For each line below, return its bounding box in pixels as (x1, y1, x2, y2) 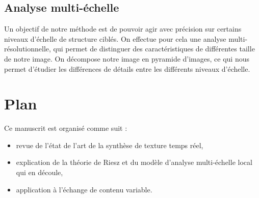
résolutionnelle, (4, 43, 51, 54)
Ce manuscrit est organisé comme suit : (4, 123, 127, 133)
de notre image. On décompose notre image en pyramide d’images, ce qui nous (4, 53, 249, 64)
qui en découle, (16, 167, 63, 178)
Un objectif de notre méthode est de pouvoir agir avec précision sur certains (4, 23, 242, 34)
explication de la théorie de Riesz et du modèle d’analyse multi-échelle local (16, 157, 252, 167)
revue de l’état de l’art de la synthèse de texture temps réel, (16, 139, 203, 150)
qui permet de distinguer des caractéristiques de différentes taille (53, 43, 255, 54)
